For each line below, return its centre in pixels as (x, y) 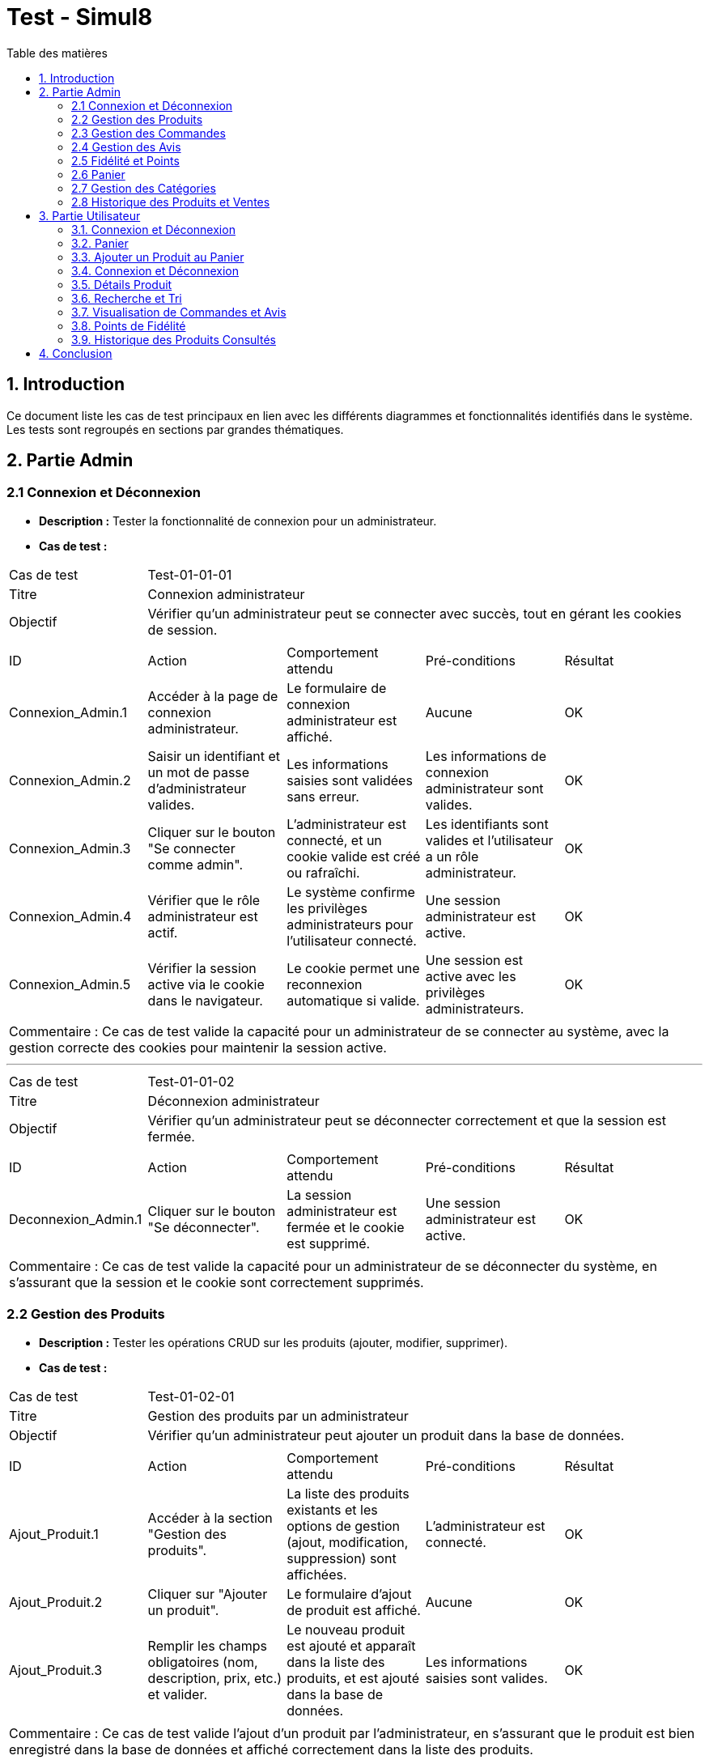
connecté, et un (334, 840)
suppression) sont (342, 1558)
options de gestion (344, 1526)
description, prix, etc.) (215, 1678)
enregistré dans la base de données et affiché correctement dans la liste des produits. (271, 1749)
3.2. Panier (100, 243)
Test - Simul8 (80, 17)
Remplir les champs (208, 1645)
